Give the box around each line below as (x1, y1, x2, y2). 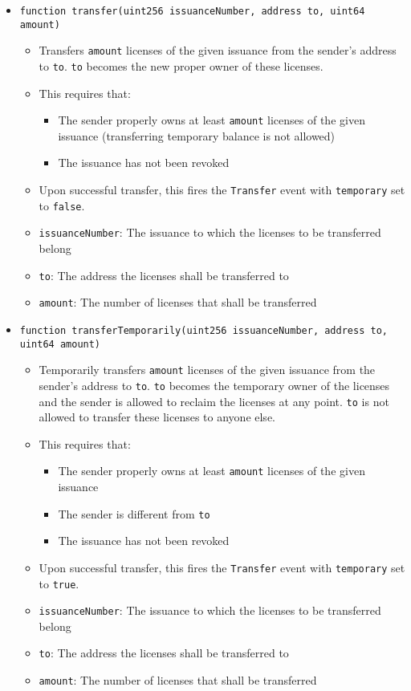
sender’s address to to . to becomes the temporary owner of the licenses (39, 376, 390, 393)
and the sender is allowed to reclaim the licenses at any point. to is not (39, 392, 389, 409)
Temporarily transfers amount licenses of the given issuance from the (39, 361, 376, 378)
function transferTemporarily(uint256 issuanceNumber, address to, (19, 324, 388, 336)
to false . (39, 197, 85, 213)
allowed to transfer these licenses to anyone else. (39, 409, 275, 425)
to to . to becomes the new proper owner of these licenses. (39, 57, 324, 74)
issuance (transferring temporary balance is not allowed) (58, 127, 336, 144)
